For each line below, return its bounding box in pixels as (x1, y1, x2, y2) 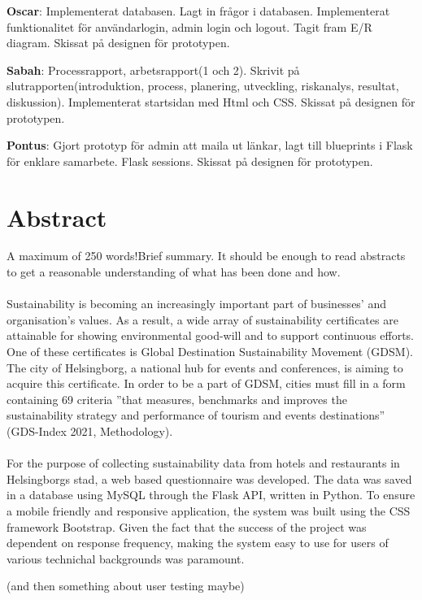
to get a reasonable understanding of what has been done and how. (7, 263, 341, 280)
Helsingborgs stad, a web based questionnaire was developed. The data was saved (7, 470, 412, 487)
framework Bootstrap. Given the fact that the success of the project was (7, 518, 367, 535)
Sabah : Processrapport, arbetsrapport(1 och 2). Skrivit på (7, 61, 300, 78)
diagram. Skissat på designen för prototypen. (7, 34, 230, 51)
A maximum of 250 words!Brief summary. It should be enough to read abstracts (7, 247, 406, 264)
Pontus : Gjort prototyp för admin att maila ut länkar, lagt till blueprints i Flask (7, 137, 413, 154)
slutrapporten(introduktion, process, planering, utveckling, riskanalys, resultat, (7, 77, 399, 94)
